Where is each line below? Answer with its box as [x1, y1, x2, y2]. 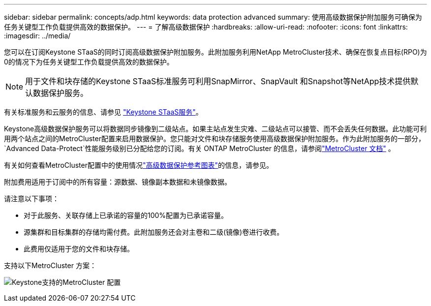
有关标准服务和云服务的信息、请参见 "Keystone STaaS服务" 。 [4, 108, 203, 116]
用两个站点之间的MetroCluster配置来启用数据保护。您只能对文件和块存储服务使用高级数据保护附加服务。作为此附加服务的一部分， [4, 134, 425, 143]
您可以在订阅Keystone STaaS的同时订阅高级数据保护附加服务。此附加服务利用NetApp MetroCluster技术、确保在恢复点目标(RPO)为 [4, 48, 427, 56]
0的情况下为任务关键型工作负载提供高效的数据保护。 [4, 58, 174, 66]
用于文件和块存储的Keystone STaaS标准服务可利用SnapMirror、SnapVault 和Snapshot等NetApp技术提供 [25, 76, 411, 86]
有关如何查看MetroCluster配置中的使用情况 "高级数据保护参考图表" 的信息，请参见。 [4, 161, 274, 169]
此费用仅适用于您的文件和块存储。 [24, 245, 134, 253]
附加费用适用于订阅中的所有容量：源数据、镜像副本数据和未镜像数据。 [4, 178, 231, 186]
